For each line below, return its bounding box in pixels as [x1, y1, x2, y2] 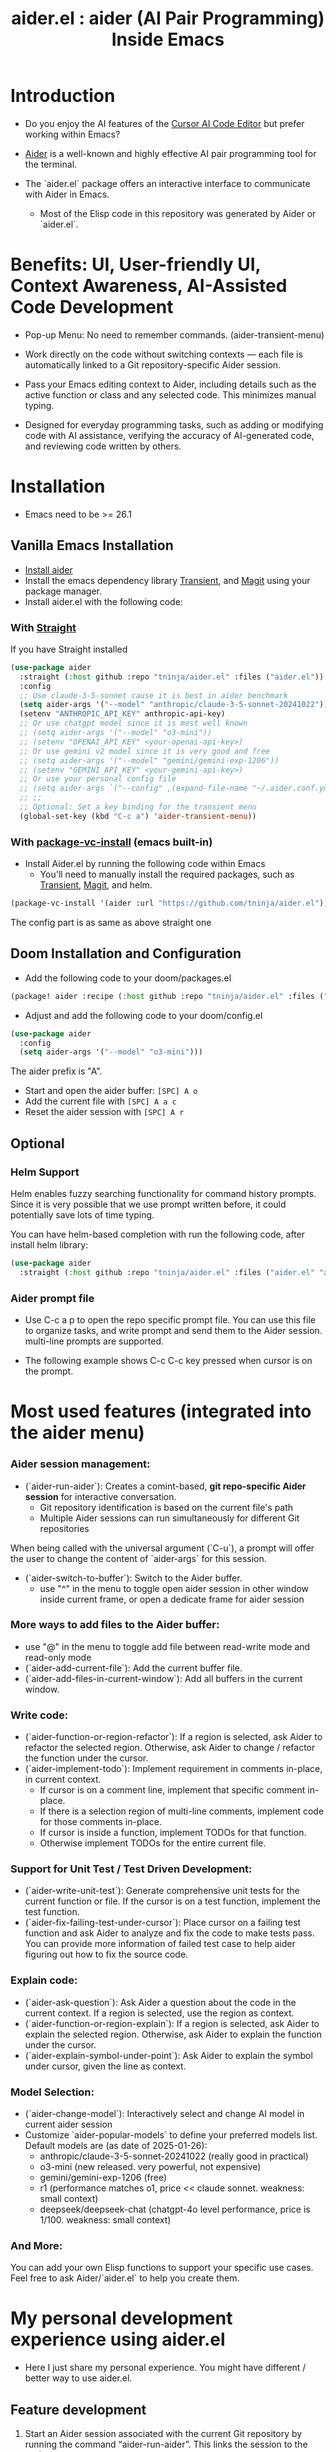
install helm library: [10, 1238, 89, 1251]
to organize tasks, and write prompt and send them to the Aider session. [24, 1325, 323, 1337]
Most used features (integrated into [10, 1400, 312, 1423]
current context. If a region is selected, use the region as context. [24, 2007, 295, 2019]
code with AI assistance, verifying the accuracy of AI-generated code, [24, 429, 315, 441]
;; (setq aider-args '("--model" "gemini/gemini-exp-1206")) [19, 755, 280, 766]
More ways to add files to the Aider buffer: [10, 1618, 220, 1632]
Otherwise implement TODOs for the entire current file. [39, 1837, 267, 1849]
